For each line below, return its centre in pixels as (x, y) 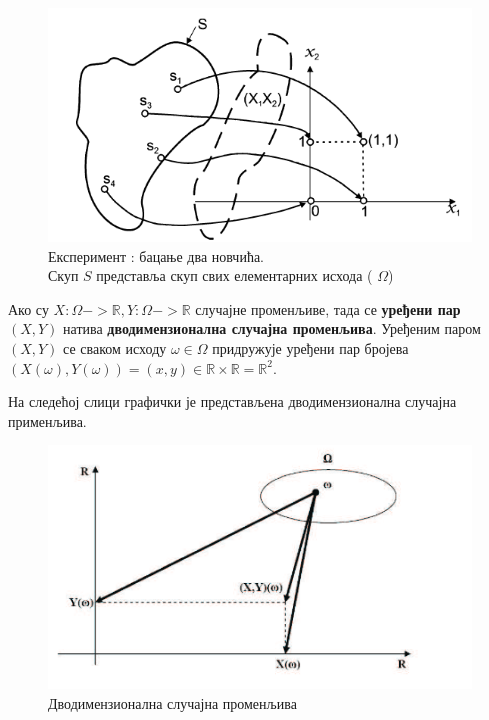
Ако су (28, 308)
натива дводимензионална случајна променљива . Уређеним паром (272, 328)
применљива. (47, 420)
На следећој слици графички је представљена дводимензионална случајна (232, 401)
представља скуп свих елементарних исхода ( (234, 275)
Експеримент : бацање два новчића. (156, 255)
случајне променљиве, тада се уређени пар (328, 308)
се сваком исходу (115, 347)
